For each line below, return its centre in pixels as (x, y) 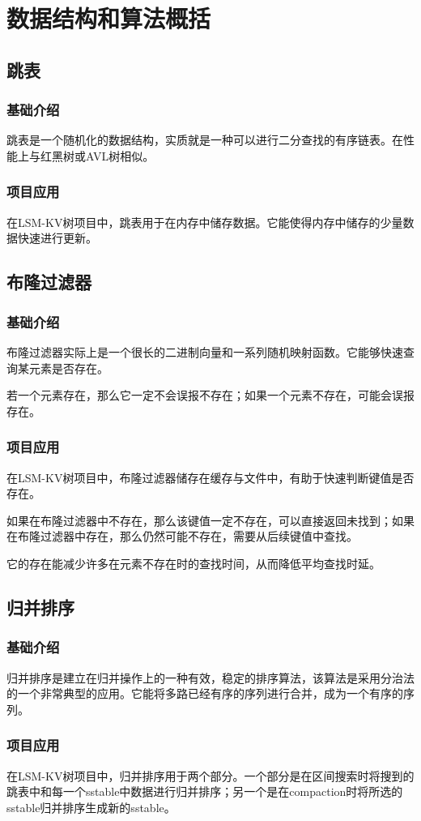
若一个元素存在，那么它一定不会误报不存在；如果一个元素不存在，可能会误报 (210, 395)
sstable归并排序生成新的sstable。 (91, 807)
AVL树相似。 (120, 155)
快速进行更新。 (57, 238)
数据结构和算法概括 (109, 18)
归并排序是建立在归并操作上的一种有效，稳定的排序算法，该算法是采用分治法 (210, 677)
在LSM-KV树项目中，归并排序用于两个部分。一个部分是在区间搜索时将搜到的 (210, 775)
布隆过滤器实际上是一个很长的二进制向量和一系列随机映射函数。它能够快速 (205, 351)
